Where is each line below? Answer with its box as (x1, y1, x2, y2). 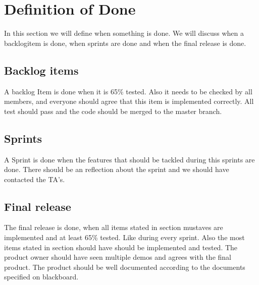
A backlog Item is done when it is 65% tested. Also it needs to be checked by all (4, 86, 252, 96)
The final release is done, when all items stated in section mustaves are (4, 222, 223, 233)
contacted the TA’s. (4, 174, 65, 184)
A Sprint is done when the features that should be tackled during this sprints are (4, 154, 255, 164)
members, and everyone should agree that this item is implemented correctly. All (4, 96, 254, 106)
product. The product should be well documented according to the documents (4, 261, 245, 272)
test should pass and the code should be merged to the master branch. (4, 105, 222, 116)
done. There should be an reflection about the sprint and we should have (4, 164, 229, 175)
